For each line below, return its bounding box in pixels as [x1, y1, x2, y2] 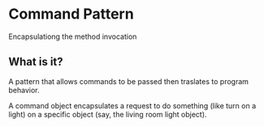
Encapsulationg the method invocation [8, 32, 137, 41]
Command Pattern [8, 5, 134, 23]
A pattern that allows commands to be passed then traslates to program [8, 76, 249, 86]
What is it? [8, 55, 63, 69]
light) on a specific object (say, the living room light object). [8, 109, 207, 119]
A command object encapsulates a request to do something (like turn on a [8, 100, 257, 110]
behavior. [8, 85, 40, 95]
